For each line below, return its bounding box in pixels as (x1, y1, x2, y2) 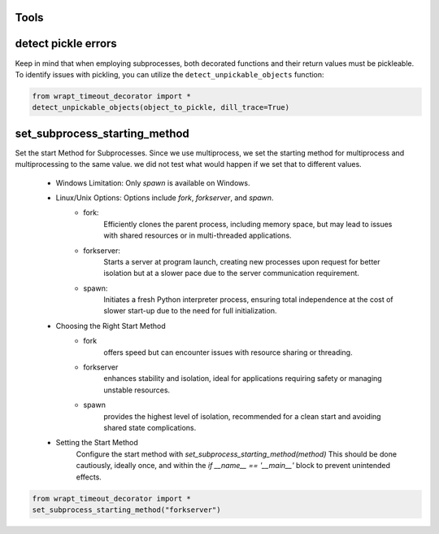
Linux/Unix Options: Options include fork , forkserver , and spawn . (55, 192, 274, 203)
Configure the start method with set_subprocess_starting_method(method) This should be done (76, 449, 398, 459)
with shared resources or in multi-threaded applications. (103, 230, 292, 240)
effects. (76, 472, 102, 482)
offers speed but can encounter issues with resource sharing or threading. (103, 347, 353, 357)
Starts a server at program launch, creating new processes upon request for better (103, 256, 381, 266)
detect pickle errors (15, 37, 117, 50)
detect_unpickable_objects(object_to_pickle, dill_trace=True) (32, 103, 290, 112)
